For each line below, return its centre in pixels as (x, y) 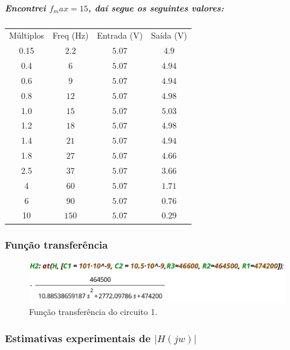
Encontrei (25, 8)
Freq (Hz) (71, 35)
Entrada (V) (120, 35)
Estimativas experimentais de (78, 338)
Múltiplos (27, 35)
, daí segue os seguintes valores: (156, 8)
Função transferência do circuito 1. (93, 311)
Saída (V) (169, 35)
